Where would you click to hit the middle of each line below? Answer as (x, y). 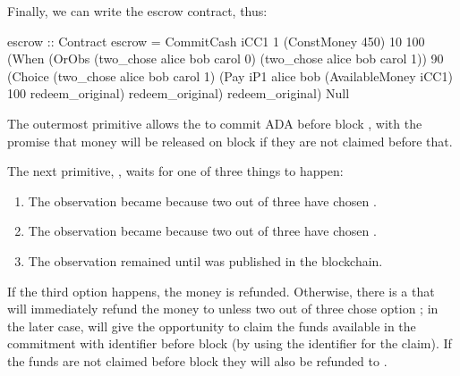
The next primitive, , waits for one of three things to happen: (175, 171)
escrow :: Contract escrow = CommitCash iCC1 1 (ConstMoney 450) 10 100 (216, 41)
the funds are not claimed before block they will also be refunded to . (197, 360)
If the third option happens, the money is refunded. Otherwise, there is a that (221, 291)
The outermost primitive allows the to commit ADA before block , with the (215, 123)
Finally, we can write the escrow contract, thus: (137, 11)
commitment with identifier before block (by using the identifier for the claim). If (230, 343)
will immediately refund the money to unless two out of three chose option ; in (223, 309)
